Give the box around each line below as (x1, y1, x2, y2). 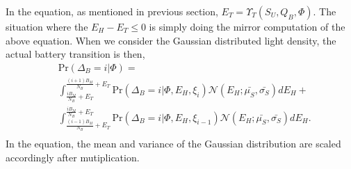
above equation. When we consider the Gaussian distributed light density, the (6, 33, 336, 47)
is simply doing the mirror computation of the (149, 19, 345, 33)
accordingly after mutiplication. (6, 150, 140, 164)
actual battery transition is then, (6, 47, 145, 61)
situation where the (6, 19, 88, 33)
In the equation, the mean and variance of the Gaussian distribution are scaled (6, 136, 341, 151)
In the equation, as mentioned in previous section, (6, 4, 218, 18)
